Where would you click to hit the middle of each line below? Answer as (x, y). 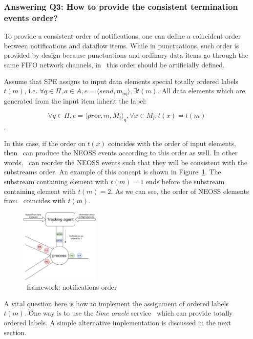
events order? (31, 17)
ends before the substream (185, 181)
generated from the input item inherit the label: (75, 100)
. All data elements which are (201, 91)
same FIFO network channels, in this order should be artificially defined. (114, 64)
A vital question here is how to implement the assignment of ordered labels (116, 303)
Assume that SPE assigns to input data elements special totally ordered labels (121, 81)
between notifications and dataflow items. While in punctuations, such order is (122, 45)
